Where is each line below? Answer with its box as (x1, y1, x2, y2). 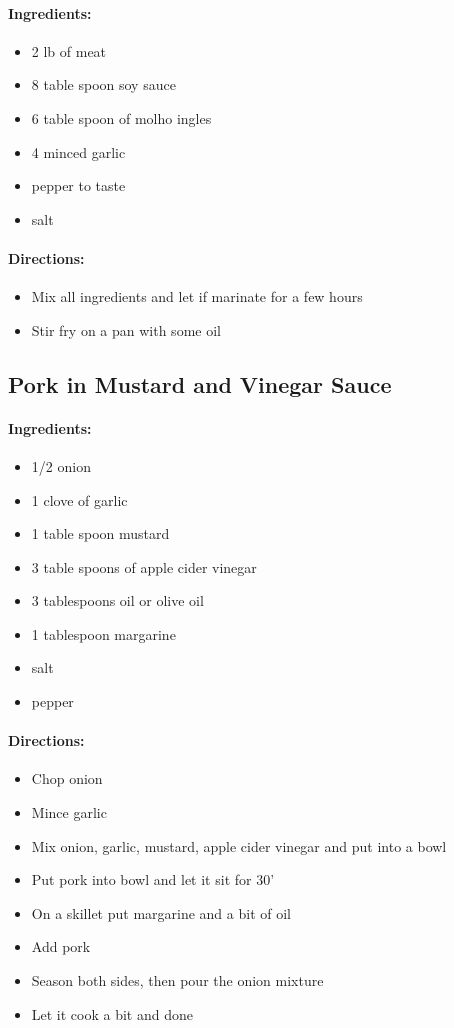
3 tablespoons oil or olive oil (31, 590, 204, 611)
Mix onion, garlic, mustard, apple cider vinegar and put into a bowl (31, 835, 447, 856)
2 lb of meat (31, 40, 107, 61)
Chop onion (31, 768, 103, 789)
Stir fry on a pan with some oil (31, 319, 221, 340)
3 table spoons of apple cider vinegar (31, 556, 257, 577)
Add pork (31, 936, 91, 957)
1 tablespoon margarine (31, 623, 176, 644)
